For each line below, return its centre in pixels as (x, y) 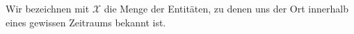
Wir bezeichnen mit (48, 8)
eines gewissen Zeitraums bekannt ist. (86, 22)
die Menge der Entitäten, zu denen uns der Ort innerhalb (226, 8)
